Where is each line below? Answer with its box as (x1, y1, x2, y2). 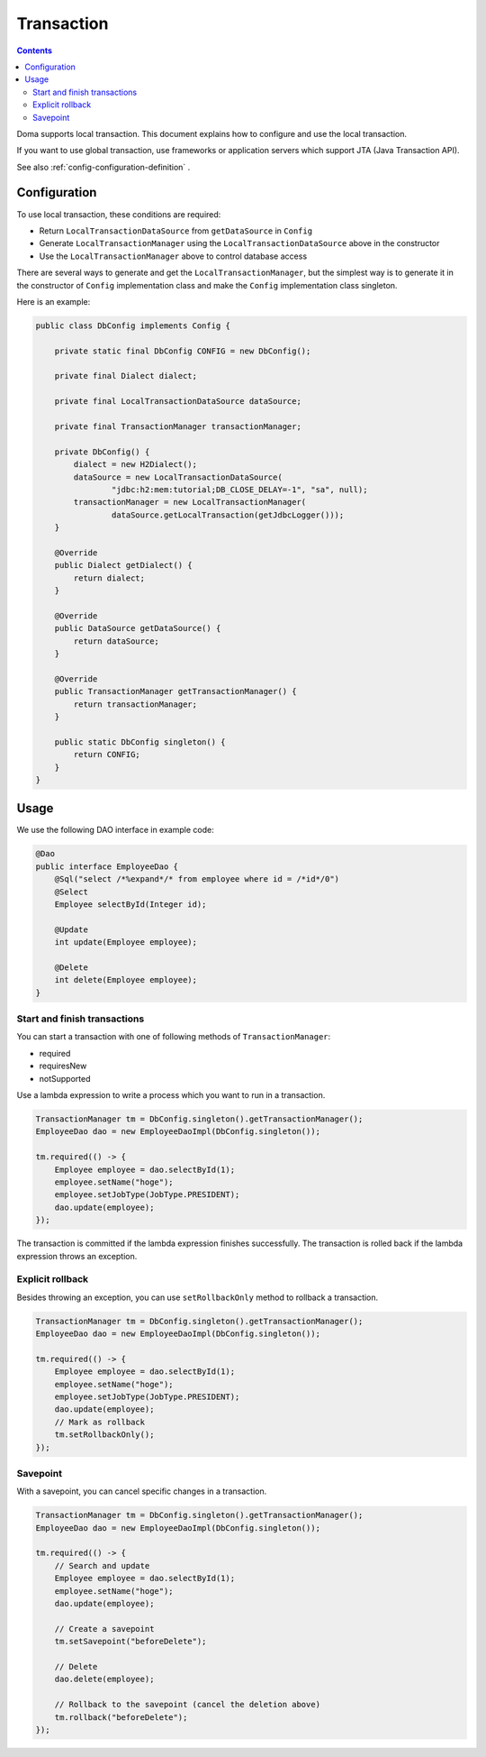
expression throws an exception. (16, 1250, 138, 1261)
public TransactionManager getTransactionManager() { (54, 686, 297, 697)
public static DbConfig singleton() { (54, 737, 226, 747)
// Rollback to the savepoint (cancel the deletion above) (54, 1699, 321, 1710)
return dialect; (73, 572, 146, 583)
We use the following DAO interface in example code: (16, 825, 215, 836)
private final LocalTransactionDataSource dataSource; (54, 397, 301, 407)
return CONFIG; (73, 749, 141, 760)
